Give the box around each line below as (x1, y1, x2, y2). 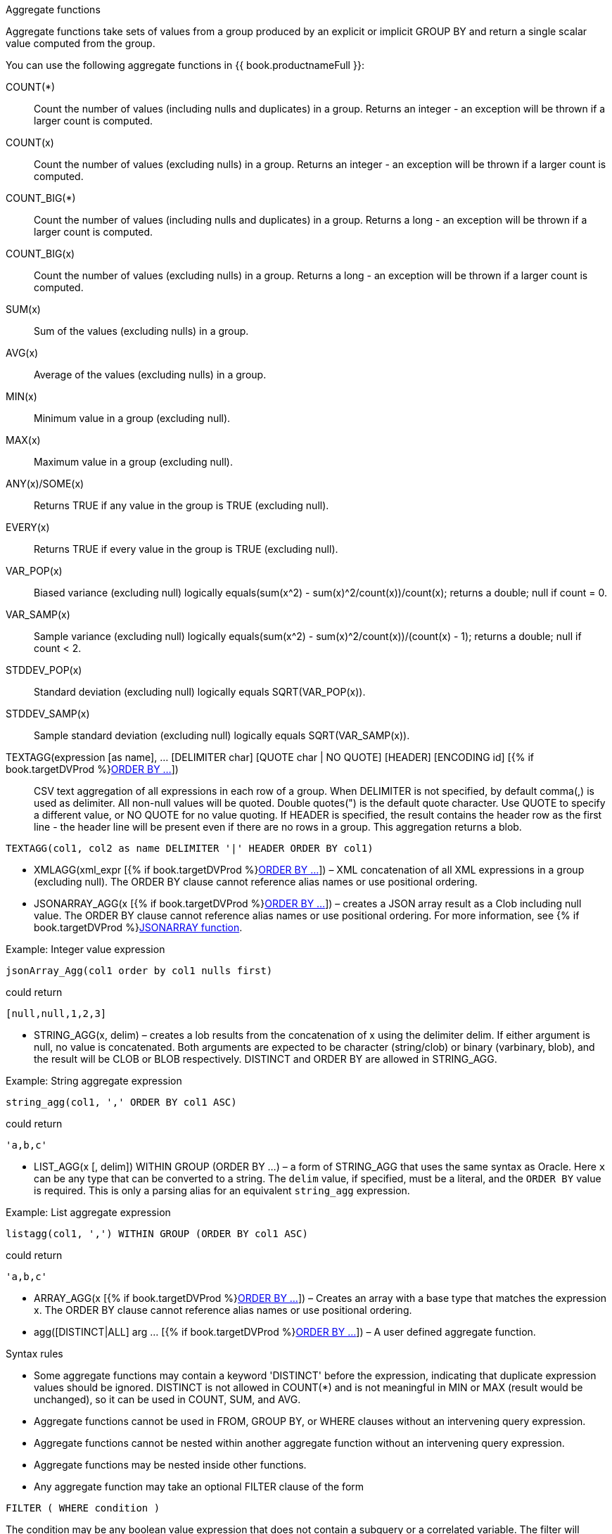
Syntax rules (6, 1348, 63, 1360)
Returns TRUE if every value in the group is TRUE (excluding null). (34, 543, 338, 555)
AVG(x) (6, 347, 39, 359)
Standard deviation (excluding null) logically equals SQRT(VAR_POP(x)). (34, 686, 366, 698)
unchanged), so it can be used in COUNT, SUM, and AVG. (34, 1393, 301, 1405)
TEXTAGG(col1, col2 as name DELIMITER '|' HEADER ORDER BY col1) (6, 843, 374, 854)
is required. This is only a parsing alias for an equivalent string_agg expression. (34, 1184, 410, 1196)
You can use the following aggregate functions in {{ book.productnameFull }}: (6, 59, 364, 71)
